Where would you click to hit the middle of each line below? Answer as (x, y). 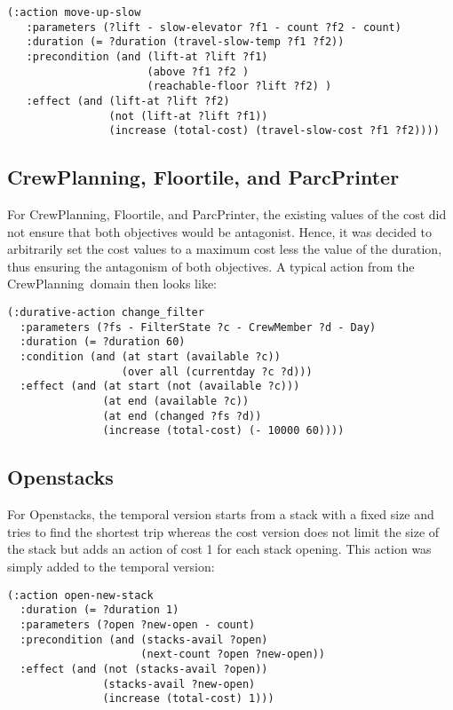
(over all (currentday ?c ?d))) (217, 371)
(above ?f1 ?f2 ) (198, 71)
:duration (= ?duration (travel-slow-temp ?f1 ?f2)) (185, 42)
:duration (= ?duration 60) (103, 342)
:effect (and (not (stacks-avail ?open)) (144, 669)
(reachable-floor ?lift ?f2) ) (239, 87)
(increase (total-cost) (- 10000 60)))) (223, 431)
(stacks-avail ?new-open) (179, 684)
